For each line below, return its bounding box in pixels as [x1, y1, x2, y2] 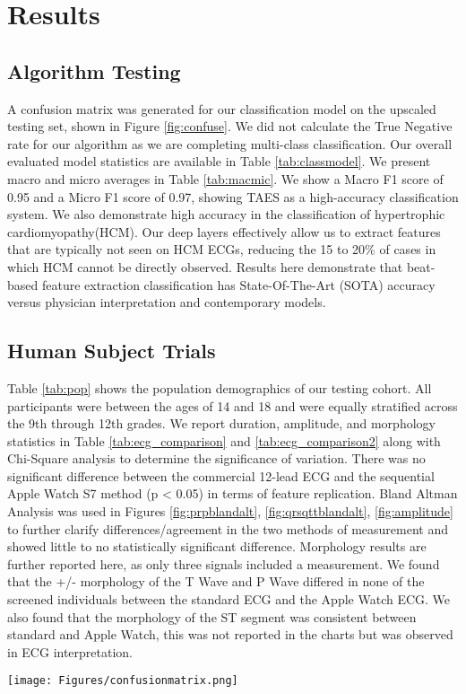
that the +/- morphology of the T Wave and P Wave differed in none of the [7, 572, 425, 591]
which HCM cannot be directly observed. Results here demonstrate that [7, 257, 403, 276]
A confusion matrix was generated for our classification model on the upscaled [7, 99, 436, 118]
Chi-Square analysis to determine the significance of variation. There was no [7, 449, 426, 468]
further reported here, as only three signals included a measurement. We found [7, 554, 440, 573]
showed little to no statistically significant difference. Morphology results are [7, 537, 427, 556]
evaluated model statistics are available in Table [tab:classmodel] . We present [7, 152, 431, 171]
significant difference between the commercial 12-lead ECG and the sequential [7, 466, 435, 485]
